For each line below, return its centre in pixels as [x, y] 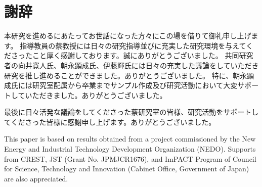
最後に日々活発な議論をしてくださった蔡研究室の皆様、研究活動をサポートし [132, 112]
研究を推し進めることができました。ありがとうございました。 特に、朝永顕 [129, 75]
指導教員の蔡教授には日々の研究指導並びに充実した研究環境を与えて [133, 45]
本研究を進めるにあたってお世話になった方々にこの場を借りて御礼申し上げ [128, 36]
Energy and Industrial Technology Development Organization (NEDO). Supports [130, 149]
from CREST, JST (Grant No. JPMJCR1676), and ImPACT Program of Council [130, 158]
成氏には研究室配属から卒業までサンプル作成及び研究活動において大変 [121, 85]
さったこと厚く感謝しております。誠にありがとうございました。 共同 [125, 55]
